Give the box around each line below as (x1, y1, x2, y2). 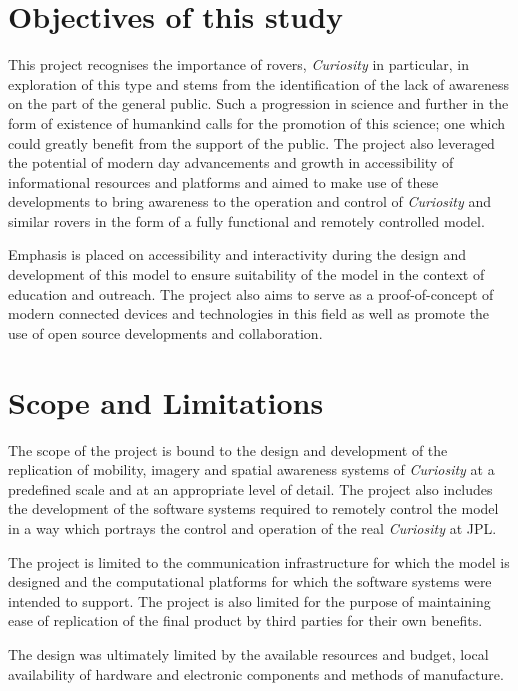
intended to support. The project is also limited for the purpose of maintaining (8, 590, 491, 611)
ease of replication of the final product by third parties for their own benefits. (8, 610, 483, 631)
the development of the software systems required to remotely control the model (8, 498, 499, 519)
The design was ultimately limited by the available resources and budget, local (8, 643, 489, 664)
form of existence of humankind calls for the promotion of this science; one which (8, 112, 506, 133)
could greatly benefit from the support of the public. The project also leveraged (8, 132, 495, 153)
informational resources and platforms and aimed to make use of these (8, 171, 439, 192)
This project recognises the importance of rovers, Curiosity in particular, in (8, 54, 470, 75)
